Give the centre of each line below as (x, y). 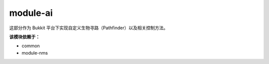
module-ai (31, 13)
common (31, 46)
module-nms (35, 53)
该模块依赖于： (24, 37)
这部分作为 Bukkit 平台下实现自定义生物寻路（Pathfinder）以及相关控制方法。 (89, 28)
